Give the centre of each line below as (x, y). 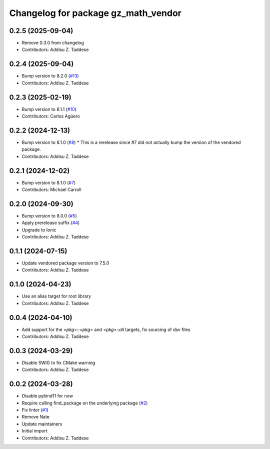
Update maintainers (42, 424)
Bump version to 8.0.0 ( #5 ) (49, 215)
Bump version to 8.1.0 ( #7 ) (49, 182)
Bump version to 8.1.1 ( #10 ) (49, 109)
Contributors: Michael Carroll (52, 189)
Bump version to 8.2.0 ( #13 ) (50, 76)
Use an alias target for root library (56, 296)
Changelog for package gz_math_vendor (95, 13)
